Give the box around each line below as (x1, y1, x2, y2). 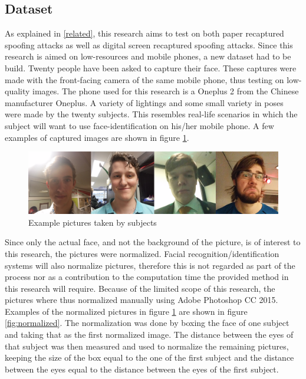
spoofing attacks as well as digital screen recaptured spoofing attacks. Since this (5, 38, 293, 51)
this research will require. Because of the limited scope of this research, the (5, 282, 275, 294)
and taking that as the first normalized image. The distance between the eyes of (5, 328, 294, 341)
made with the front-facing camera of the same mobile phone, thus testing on (5, 73, 284, 85)
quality (5, 85, 30, 97)
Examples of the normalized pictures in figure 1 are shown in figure (5, 305, 248, 317)
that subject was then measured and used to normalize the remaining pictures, (5, 340, 289, 352)
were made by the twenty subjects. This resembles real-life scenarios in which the (5, 108, 298, 120)
